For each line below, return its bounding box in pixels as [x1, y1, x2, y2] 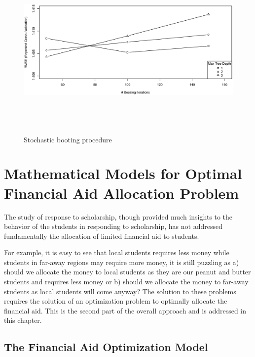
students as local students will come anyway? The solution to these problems [4, 286, 236, 296]
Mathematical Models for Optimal [4, 163, 242, 183]
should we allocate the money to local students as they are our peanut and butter [4, 267, 251, 277]
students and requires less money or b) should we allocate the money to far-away [4, 276, 249, 287]
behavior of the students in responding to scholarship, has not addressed [4, 221, 222, 231]
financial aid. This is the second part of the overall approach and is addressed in [4, 305, 247, 315]
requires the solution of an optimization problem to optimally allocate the [4, 296, 227, 306]
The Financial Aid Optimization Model [4, 339, 208, 355]
